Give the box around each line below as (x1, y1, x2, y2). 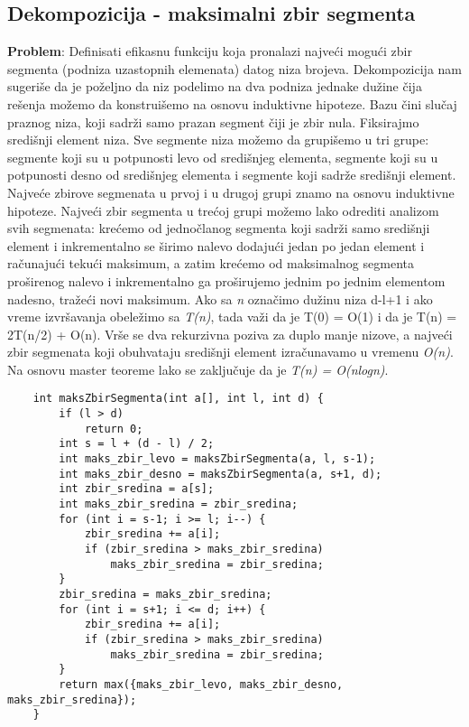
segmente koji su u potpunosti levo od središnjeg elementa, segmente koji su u (7, 147, 438, 166)
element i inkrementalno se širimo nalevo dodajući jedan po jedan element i (7, 236, 425, 255)
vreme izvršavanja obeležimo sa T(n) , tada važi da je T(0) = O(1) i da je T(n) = (7, 307, 457, 326)
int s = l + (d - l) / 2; (59, 437, 215, 451)
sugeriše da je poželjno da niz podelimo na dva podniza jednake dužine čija (7, 77, 422, 96)
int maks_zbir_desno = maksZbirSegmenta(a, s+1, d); (59, 467, 382, 480)
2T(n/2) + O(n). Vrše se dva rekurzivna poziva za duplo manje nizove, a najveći (7, 324, 453, 343)
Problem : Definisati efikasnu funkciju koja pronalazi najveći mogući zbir (7, 42, 412, 61)
